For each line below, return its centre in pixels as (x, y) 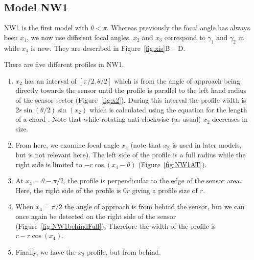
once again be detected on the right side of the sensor (96, 216)
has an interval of (51, 80)
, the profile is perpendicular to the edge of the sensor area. (153, 181)
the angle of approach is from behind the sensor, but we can (154, 206)
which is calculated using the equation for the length (168, 109)
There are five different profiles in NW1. (64, 64)
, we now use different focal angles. (79, 37)
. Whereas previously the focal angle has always (178, 28)
